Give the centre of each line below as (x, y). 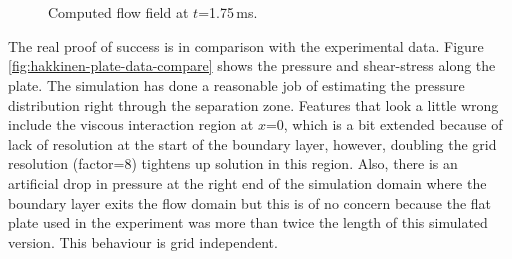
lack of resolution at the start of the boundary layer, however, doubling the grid (252, 143)
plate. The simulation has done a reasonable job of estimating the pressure (236, 84)
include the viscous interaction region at (131, 124)
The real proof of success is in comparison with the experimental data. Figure (246, 45)
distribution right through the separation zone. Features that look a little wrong (253, 104)
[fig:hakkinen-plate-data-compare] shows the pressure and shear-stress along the (252, 65)
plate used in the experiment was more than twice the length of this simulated (248, 222)
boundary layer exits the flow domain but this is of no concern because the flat (250, 202)
